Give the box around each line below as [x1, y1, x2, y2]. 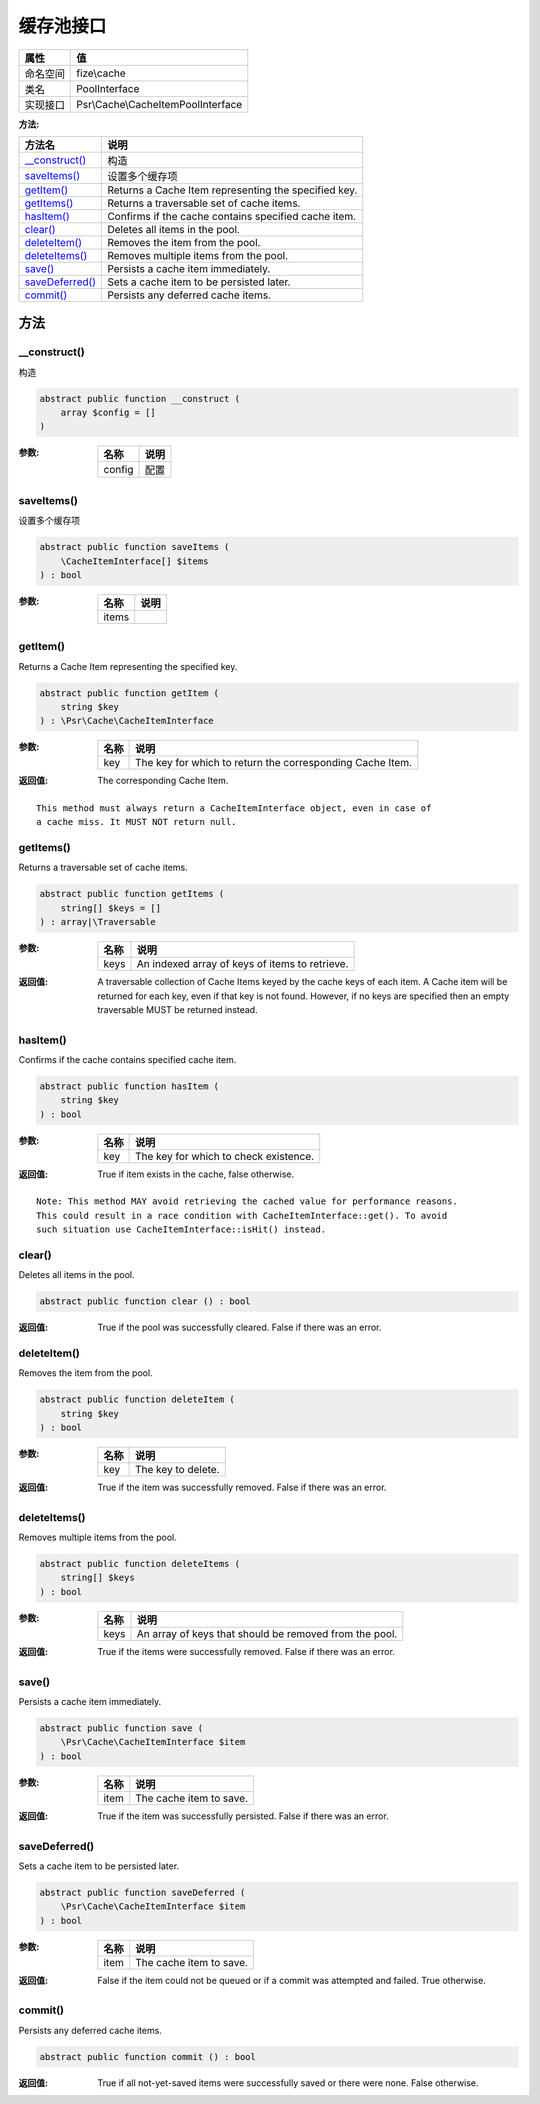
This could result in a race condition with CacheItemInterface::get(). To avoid [36, 1210, 448, 1221]
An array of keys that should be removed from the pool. [136, 1626, 398, 1640]
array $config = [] [60, 407, 157, 419]
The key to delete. [135, 1462, 220, 1476]
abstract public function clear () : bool [39, 1296, 251, 1307]
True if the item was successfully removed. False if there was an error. [97, 1481, 387, 1493]
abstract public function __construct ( [39, 393, 240, 404]
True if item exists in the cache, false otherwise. [97, 1168, 295, 1180]
